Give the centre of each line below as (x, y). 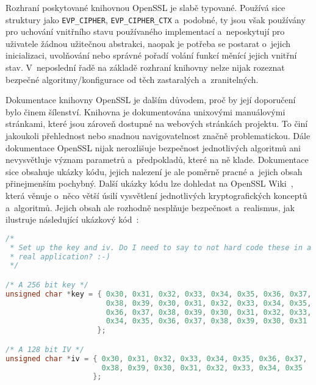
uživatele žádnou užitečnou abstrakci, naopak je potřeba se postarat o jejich (148, 43)
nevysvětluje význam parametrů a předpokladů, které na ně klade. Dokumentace (157, 160)
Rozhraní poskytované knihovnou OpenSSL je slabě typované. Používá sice (145, 7)
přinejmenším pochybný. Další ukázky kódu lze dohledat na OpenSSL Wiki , (149, 183)
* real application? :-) (60, 257)
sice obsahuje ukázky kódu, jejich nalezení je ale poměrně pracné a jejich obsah (154, 171)
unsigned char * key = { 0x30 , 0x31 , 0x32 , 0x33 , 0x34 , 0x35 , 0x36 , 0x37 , (159, 294)
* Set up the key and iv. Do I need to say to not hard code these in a (161, 247)
